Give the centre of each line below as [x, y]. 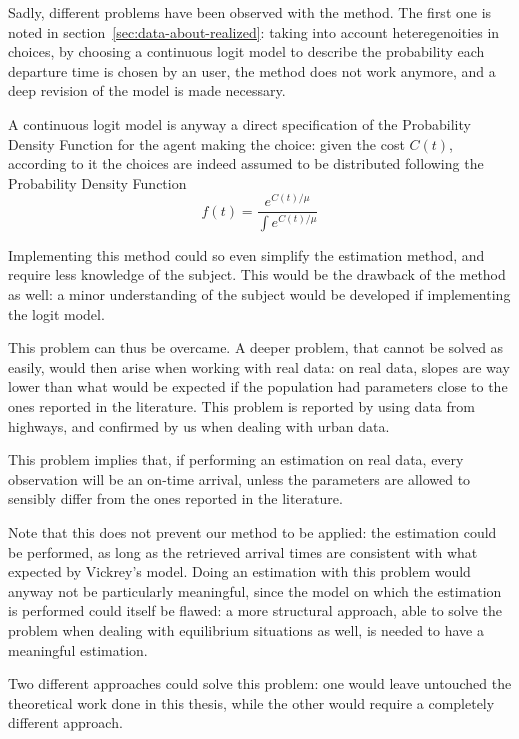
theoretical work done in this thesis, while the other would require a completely [251, 702]
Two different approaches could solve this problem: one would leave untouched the [260, 683]
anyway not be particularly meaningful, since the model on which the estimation [255, 590]
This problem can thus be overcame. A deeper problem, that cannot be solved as [256, 347]
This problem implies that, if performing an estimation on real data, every [236, 459]
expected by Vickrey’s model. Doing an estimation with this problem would [239, 571]
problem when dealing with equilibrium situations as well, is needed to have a [246, 629]
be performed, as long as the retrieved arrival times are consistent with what [243, 551]
